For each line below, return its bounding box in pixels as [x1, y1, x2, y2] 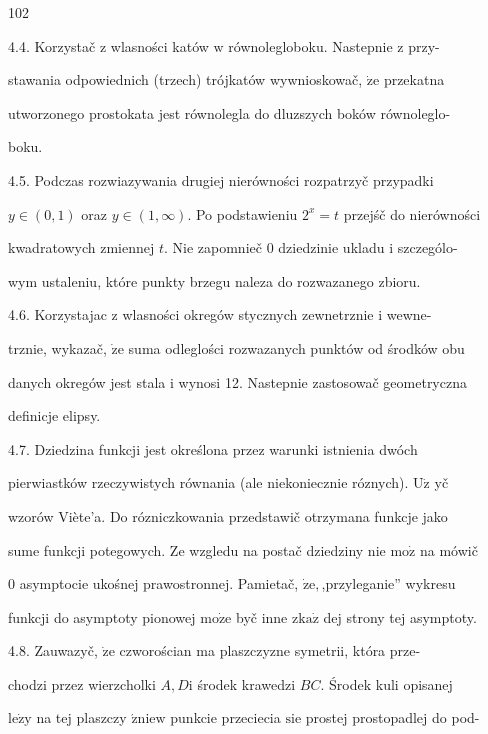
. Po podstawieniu [187, 203, 298, 224]
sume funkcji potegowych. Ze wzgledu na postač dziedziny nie [8, 539, 386, 560]
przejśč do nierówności [343, 203, 481, 224]
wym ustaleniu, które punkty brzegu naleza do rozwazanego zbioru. [8, 270, 421, 291]
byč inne [235, 606, 288, 627]
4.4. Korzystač [8, 35, 96, 56]
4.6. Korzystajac [8, 304, 107, 325]
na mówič [419, 539, 478, 560]
